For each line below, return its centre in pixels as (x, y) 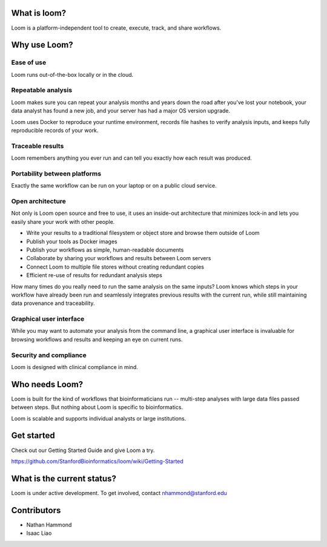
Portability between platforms (56, 174)
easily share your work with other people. (63, 221)
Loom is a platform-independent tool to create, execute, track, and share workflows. (116, 28)
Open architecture (39, 201)
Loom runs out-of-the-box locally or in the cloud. (72, 74)
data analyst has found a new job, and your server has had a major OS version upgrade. (121, 111)
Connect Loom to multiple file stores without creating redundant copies (115, 267)
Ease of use (29, 62)
